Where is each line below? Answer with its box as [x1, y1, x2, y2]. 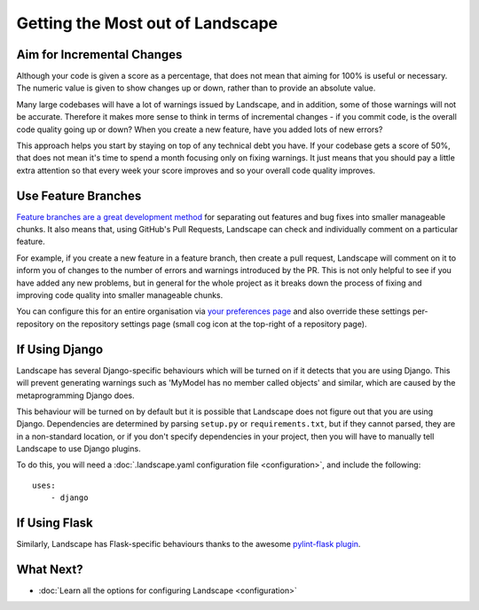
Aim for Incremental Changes [16, 47, 183, 62]
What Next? [16, 561, 83, 576]
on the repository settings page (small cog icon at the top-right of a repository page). [56, 318, 367, 329]
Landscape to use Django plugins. [16, 443, 141, 454]
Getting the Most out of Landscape [16, 13, 279, 33]
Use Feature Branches [16, 188, 142, 203]
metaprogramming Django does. [16, 390, 135, 401]
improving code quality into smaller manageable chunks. [16, 290, 224, 301]
